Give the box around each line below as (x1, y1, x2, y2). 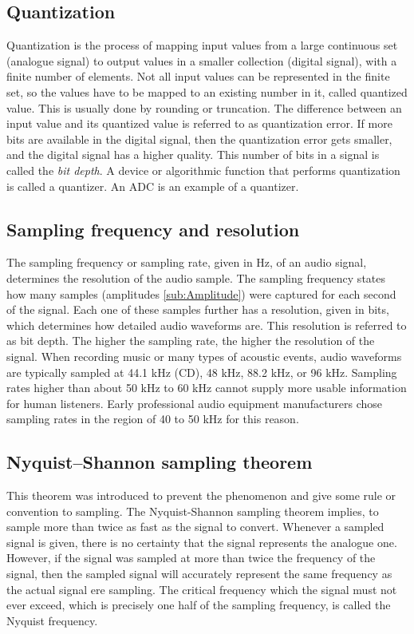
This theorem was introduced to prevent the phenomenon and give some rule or (6, 487, 396, 504)
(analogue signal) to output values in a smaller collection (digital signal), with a (6, 52, 397, 69)
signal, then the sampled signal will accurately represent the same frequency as (6, 565, 392, 582)
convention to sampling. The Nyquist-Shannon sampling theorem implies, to (6, 502, 379, 519)
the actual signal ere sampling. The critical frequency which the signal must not (6, 581, 397, 597)
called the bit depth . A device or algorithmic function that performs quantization (6, 161, 400, 178)
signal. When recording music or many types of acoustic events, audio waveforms (6, 347, 402, 364)
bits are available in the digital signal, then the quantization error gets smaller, (6, 130, 392, 147)
